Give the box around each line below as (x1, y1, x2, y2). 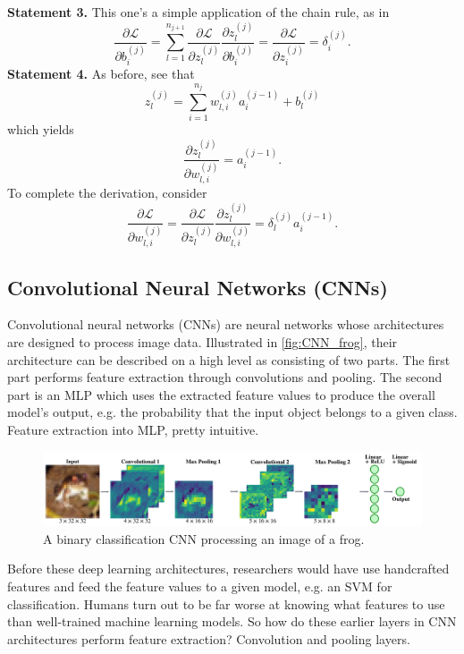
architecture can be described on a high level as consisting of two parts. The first (7, 350, 451, 369)
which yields (7, 120, 74, 139)
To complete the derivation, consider (7, 183, 207, 202)
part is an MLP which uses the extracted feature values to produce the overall (7, 385, 435, 403)
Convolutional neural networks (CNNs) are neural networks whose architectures (7, 315, 444, 334)
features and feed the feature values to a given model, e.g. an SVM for (7, 576, 392, 595)
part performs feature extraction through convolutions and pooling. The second (7, 368, 443, 386)
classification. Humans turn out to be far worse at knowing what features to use (7, 594, 445, 613)
